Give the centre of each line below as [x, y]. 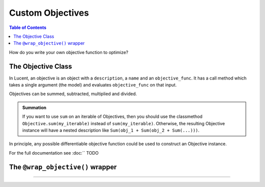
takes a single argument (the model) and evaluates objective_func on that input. [93, 85]
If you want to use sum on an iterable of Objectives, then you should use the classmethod [112, 117]
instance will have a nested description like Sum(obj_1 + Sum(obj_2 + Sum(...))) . [111, 130]
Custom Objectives [49, 13]
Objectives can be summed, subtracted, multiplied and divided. [73, 94]
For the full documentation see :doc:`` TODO [54, 153]
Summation [34, 107]
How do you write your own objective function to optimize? [69, 52]
